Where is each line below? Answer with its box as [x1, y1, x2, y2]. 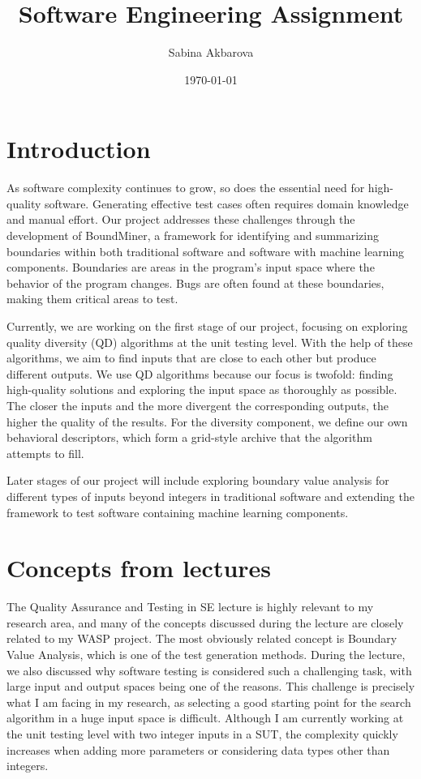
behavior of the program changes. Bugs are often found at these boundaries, [6, 274, 384, 291]
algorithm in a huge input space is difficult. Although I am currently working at [6, 709, 404, 726]
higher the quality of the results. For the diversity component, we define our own [6, 413, 408, 430]
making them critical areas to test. [6, 290, 178, 307]
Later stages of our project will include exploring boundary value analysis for [6, 472, 389, 489]
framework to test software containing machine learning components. [6, 503, 349, 520]
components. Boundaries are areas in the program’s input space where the [6, 259, 375, 276]
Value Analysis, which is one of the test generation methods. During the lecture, [6, 646, 406, 663]
